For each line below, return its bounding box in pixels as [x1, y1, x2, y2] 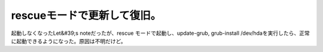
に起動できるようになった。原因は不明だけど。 [11, 37, 127, 44]
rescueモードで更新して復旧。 [11, 9, 161, 22]
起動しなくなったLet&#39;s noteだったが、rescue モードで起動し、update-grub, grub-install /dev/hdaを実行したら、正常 [11, 30, 310, 37]
